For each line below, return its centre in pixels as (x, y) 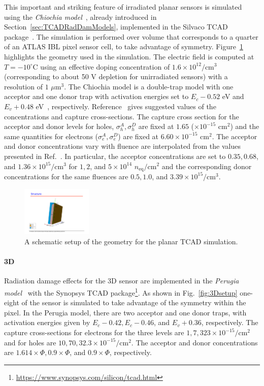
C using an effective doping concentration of (101, 66)
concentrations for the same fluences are (66, 176)
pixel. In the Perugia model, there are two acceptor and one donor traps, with (125, 312)
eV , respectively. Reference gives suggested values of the (126, 106)
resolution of (23, 86)
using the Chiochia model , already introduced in (80, 17)
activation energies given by (47, 322)
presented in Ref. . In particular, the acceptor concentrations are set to (115, 156)
